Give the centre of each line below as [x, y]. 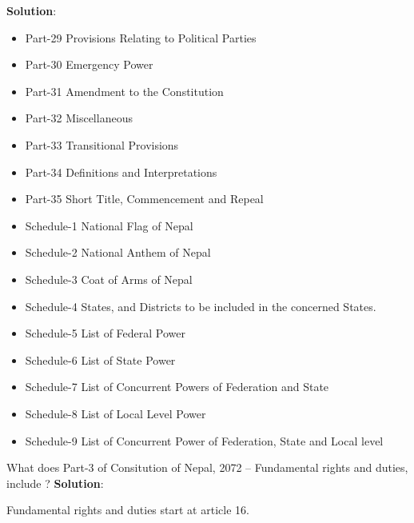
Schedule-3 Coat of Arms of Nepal [109, 279]
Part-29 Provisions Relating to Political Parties [141, 37]
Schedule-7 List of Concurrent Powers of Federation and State [177, 387]
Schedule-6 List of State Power [100, 359]
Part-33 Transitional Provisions [102, 144]
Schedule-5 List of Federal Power [105, 333]
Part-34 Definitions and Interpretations [121, 172]
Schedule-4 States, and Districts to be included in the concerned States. [201, 306]
